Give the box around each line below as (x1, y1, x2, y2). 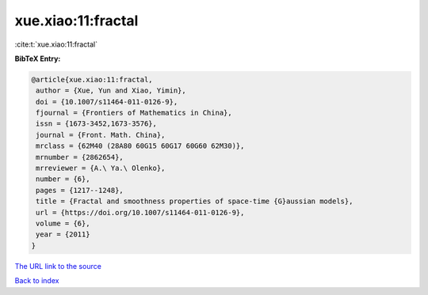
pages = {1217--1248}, (36, 186, 124, 195)
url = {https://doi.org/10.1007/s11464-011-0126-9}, (36, 208, 245, 217)
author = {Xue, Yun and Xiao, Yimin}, (36, 86, 186, 95)
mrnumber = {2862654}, (36, 153, 124, 161)
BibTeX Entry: (14, 54, 61, 63)
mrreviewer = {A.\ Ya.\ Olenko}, (36, 164, 166, 173)
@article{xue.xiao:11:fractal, (31, 75, 154, 84)
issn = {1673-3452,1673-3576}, (36, 119, 158, 128)
